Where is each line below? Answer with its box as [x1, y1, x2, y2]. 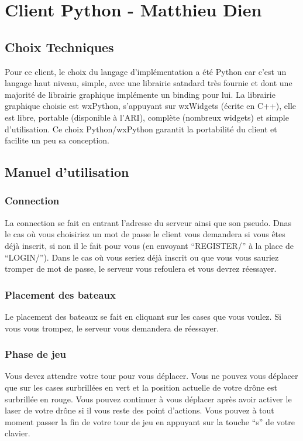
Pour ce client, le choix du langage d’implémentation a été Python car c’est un [5, 65, 287, 77]
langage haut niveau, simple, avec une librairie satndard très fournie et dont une [5, 77, 292, 89]
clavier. [5, 427, 30, 439]
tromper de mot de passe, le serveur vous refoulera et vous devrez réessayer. [5, 262, 277, 275]
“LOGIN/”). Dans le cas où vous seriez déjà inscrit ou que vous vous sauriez [5, 251, 279, 263]
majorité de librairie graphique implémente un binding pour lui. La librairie [5, 88, 276, 100]
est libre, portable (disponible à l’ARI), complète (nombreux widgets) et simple [5, 111, 289, 123]
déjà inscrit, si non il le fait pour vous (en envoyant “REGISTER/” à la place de [5, 239, 294, 251]
